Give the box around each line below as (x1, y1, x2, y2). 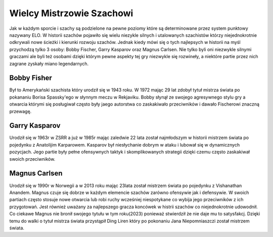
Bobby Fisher (9, 74, 53, 82)
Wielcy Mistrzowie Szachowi (9, 8, 133, 19)
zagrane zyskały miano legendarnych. (9, 61, 89, 67)
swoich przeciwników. (9, 156, 56, 162)
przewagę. (9, 108, 32, 114)
